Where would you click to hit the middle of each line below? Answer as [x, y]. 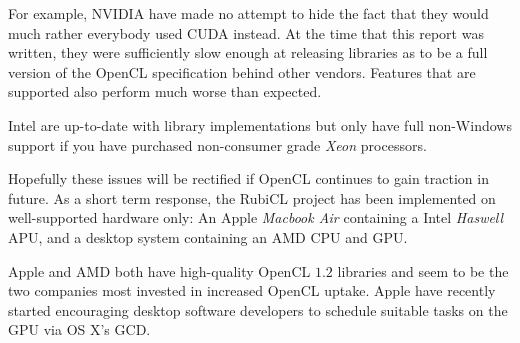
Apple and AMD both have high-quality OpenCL [159, 270]
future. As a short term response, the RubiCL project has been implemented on [252, 197]
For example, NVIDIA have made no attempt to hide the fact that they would [248, 13]
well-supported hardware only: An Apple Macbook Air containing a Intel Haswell [256, 217]
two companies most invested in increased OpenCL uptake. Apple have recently [252, 290]
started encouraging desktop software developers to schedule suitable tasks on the [258, 309]
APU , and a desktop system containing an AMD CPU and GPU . [208, 236]
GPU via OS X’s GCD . [79, 329]
